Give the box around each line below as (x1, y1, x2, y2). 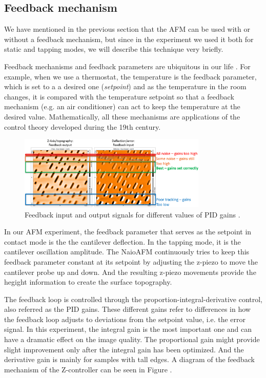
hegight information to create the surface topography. (4, 276, 172, 287)
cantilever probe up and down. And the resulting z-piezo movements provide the (4, 266, 256, 277)
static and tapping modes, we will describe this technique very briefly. (4, 44, 223, 54)
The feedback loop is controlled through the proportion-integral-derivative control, (4, 293, 263, 304)
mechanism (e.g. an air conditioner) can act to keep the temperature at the (4, 101, 240, 112)
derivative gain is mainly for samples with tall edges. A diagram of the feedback (4, 354, 255, 365)
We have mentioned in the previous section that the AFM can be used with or (4, 24, 250, 34)
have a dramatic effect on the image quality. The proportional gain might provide (4, 334, 260, 345)
